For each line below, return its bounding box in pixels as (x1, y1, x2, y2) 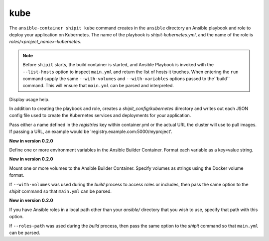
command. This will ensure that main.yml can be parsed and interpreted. (22, 83, 174, 89)
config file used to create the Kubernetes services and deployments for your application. (9, 113, 191, 119)
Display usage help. (9, 96, 50, 102)
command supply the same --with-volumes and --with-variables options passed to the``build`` (22, 75, 230, 82)
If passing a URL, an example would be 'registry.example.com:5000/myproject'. (9, 128, 173, 134)
